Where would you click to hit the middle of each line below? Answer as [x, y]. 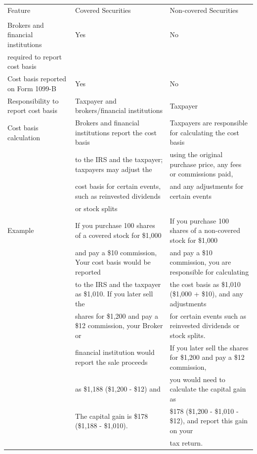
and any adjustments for [207, 186]
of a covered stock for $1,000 [118, 235]
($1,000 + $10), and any [207, 294]
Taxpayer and [96, 100]
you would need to [197, 379]
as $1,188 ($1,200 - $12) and [118, 389]
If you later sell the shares [209, 347]
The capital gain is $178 [112, 416]
